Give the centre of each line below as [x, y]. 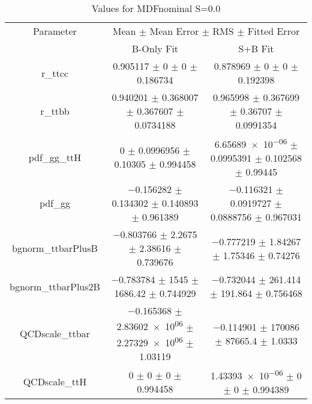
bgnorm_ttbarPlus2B [55, 286]
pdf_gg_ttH [55, 157]
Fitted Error [274, 31]
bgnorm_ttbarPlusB [55, 248]
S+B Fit [256, 48]
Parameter [55, 31]
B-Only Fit [155, 48]
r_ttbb [55, 111]
